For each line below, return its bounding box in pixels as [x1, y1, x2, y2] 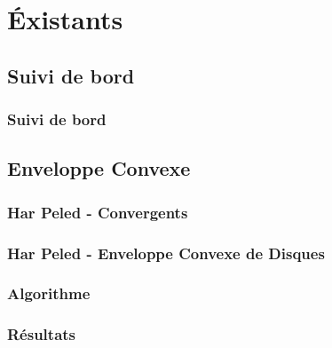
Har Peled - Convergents [7, 201, 188, 223]
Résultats [7, 323, 76, 345]
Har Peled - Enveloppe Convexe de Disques [7, 241, 325, 264]
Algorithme [7, 282, 91, 304]
